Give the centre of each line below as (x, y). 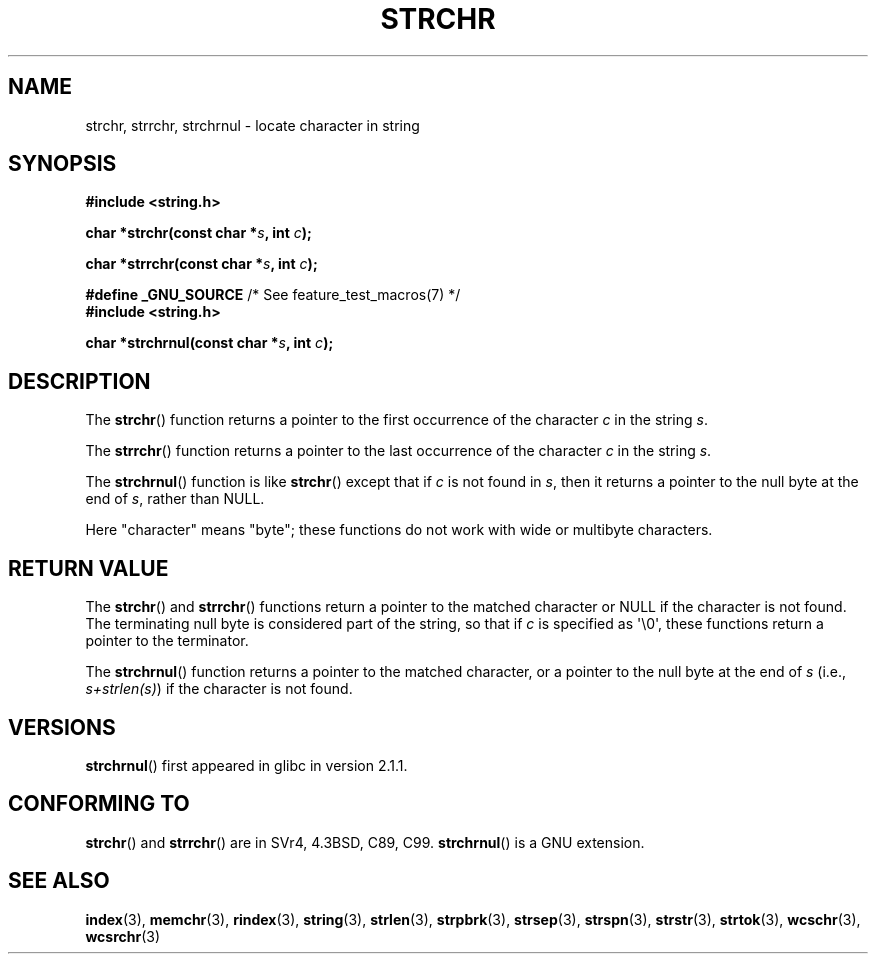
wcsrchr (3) (123, 936)
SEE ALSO (59, 881)
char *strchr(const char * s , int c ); (198, 233)
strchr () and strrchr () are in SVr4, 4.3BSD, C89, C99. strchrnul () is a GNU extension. (365, 842)
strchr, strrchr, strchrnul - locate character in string (252, 125)
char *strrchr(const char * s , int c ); (201, 264)
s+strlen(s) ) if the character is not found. (219, 689)
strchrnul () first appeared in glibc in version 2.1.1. (246, 765)
